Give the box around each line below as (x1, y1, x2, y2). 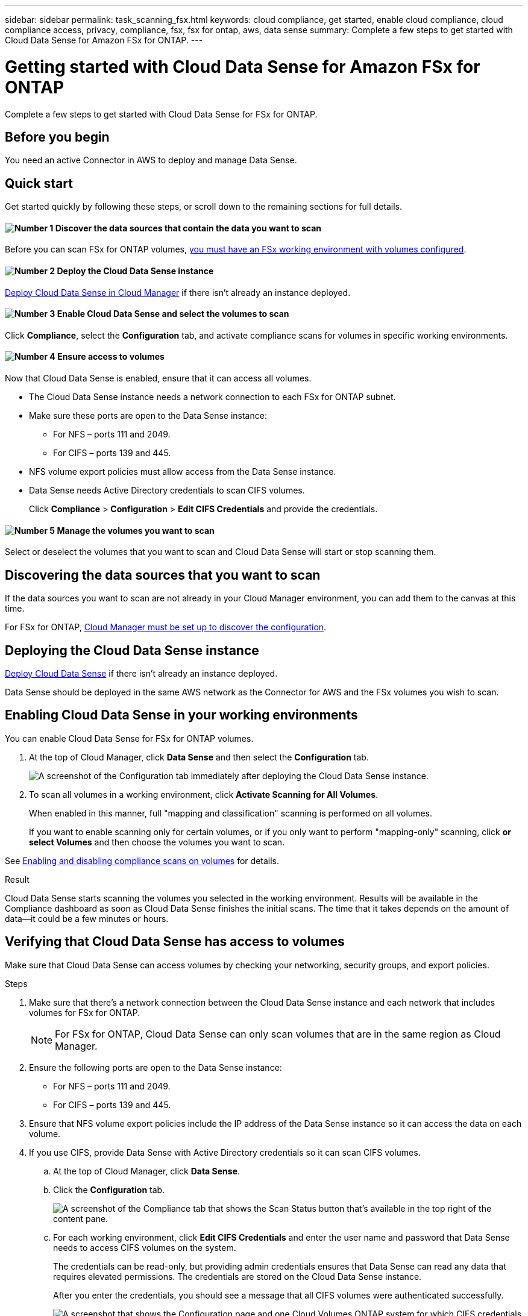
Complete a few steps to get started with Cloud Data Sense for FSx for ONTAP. (5, 108, 318, 119)
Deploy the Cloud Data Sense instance (57, 266, 214, 277)
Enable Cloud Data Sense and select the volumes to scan (57, 309, 289, 319)
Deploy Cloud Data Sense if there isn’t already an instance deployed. (5, 668, 278, 678)
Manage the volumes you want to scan (57, 525, 215, 536)
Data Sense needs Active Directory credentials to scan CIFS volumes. (29, 485, 305, 496)
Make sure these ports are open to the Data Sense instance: (29, 410, 267, 421)
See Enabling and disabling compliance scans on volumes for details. (5, 855, 280, 866)
